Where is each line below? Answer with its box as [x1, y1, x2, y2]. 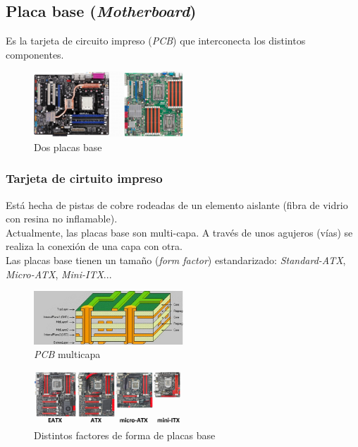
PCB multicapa [34, 347, 101, 362]
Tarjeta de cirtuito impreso [6, 169, 163, 187]
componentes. [6, 47, 64, 61]
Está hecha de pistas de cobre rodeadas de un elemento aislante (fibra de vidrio [6, 197, 348, 212]
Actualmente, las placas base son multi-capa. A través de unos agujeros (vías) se [6, 225, 353, 239]
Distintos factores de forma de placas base [34, 427, 216, 442]
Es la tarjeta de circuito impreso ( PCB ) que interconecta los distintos [6, 33, 306, 48]
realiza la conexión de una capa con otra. [6, 239, 183, 254]
